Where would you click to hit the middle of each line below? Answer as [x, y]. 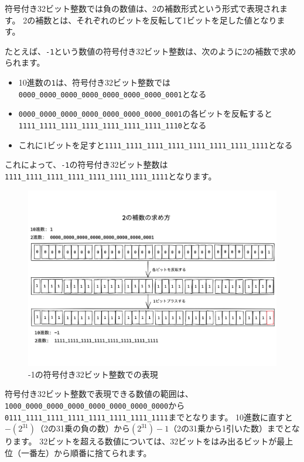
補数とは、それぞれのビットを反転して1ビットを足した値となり [156, 20]
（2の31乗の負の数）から [83, 428]
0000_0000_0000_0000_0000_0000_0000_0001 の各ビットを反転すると [145, 113]
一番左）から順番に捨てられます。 [86, 452]
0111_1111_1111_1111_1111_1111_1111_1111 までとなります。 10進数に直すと [149, 417]
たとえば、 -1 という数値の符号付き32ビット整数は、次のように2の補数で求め [151, 51]
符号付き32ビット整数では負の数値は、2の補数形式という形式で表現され [142, 8]
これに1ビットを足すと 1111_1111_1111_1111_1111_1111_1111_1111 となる [156, 145]
